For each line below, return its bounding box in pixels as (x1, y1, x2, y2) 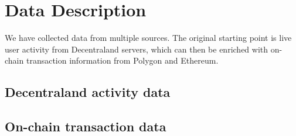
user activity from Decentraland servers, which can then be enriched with (5, 43, 268, 55)
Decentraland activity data (5, 83, 171, 101)
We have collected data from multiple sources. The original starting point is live (5, 32, 292, 44)
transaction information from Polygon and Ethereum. (26, 54, 219, 67)
